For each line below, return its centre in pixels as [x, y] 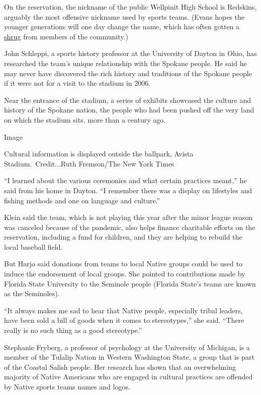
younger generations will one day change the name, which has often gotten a [122, 26]
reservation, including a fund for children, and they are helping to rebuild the [123, 237]
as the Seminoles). [32, 293]
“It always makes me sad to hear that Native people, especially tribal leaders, [123, 310]
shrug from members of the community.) [66, 36]
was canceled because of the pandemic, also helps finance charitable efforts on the [130, 227]
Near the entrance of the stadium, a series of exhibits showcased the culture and [127, 100]
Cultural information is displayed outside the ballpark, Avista [99, 154]
